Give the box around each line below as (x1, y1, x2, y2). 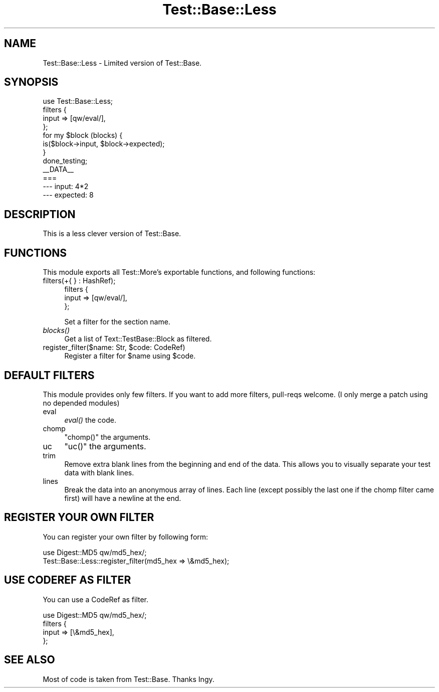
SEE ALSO (4, 653, 55, 666)
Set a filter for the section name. (64, 317, 170, 326)
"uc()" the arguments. (64, 441, 146, 451)
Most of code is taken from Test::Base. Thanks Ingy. (43, 674, 214, 683)
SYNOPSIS (4, 76, 59, 89)
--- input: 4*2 (43, 182, 89, 191)
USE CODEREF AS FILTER (4, 574, 131, 587)
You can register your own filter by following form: (43, 532, 208, 541)
